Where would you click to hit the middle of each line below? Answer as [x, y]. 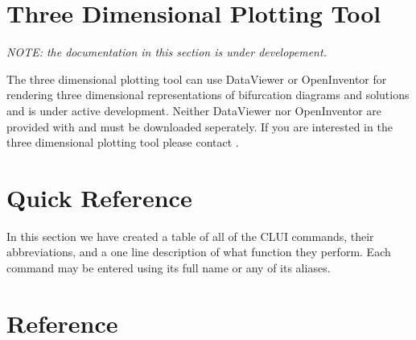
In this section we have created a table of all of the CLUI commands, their [190, 236]
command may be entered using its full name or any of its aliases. [169, 267]
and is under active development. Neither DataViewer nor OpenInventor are [194, 110]
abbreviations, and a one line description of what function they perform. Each [199, 252]
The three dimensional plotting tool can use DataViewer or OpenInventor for [197, 79]
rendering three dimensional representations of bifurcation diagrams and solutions [208, 95]
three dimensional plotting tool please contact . [123, 142]
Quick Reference [99, 197]
